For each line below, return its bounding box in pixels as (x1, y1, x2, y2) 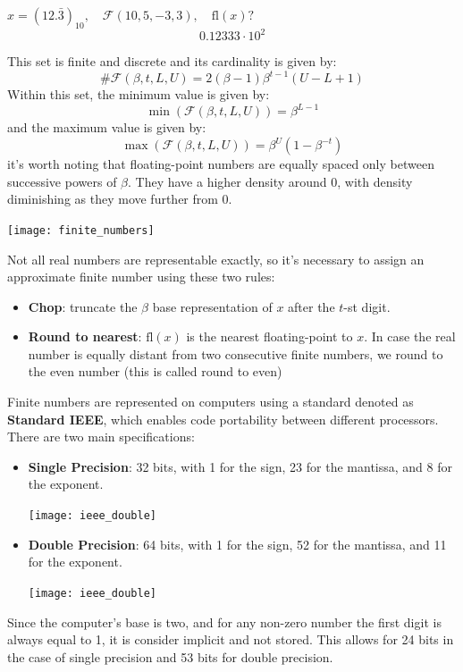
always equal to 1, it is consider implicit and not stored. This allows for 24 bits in (7, 630, 454, 649)
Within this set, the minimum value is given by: (7, 85, 270, 104)
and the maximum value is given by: (7, 118, 206, 137)
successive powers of (7, 172, 117, 190)
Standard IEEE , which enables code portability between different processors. (7, 409, 439, 428)
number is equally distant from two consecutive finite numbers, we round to (28, 344, 443, 363)
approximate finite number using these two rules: (7, 267, 275, 286)
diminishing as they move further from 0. (7, 189, 232, 208)
